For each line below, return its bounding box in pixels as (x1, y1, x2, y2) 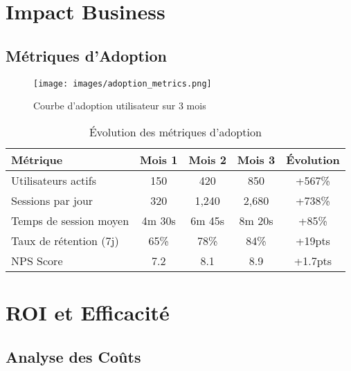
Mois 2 (188, 151, 226, 168)
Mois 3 (237, 151, 276, 168)
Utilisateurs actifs (11, 172, 96, 188)
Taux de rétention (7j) (11, 232, 119, 248)
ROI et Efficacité (6, 298, 170, 327)
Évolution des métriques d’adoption (89, 123, 262, 140)
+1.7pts (294, 252, 332, 269)
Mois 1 (140, 151, 178, 168)
